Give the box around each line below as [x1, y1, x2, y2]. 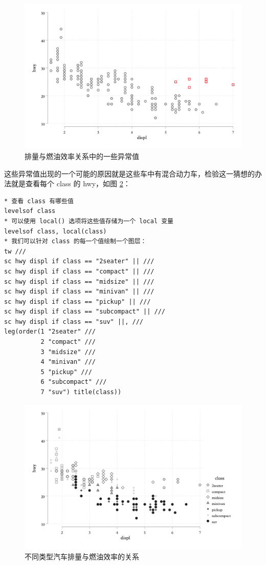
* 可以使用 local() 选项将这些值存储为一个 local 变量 [4, 217, 173, 225]
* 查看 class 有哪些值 [4, 197, 74, 205]
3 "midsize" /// [40, 348, 96, 356]
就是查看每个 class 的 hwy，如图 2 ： [11, 178, 130, 189]
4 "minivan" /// [40, 358, 96, 366]
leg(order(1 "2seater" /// [4, 328, 96, 336]
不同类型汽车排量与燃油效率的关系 [25, 551, 139, 561]
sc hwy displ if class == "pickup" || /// [4, 298, 151, 305]
